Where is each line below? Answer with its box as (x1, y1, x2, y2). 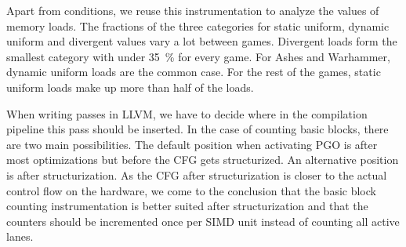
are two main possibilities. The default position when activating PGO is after (6, 136, 378, 152)
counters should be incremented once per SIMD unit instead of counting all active (6, 212, 400, 229)
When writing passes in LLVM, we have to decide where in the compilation (6, 105, 368, 122)
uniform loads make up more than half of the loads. (6, 78, 254, 95)
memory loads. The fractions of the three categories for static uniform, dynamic (6, 17, 390, 34)
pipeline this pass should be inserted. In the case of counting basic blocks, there (6, 121, 389, 137)
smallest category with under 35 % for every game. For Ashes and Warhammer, (6, 48, 390, 64)
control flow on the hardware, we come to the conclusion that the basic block (6, 182, 376, 198)
